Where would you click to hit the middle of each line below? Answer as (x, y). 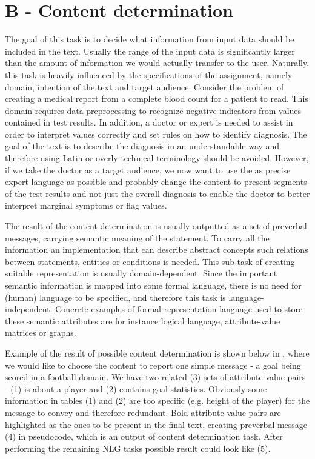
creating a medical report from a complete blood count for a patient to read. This (157, 99)
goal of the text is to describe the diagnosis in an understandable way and (142, 146)
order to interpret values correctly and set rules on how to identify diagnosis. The (156, 134)
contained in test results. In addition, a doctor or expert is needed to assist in (149, 122)
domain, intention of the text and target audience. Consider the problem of (144, 86)
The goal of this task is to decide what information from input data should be (150, 39)
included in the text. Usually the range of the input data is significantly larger (150, 51)
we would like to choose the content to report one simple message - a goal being (153, 365)
